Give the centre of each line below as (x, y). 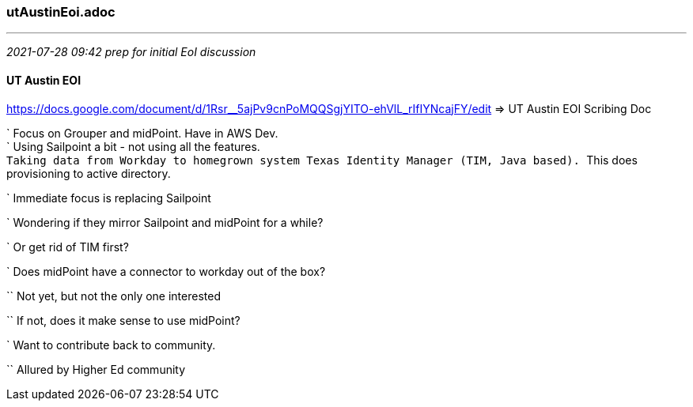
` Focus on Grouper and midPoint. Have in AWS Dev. (142, 133)
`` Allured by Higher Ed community (96, 369)
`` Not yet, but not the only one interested (114, 296)
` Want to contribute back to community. (111, 345)
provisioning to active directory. (89, 173)
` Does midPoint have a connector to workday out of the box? (166, 271)
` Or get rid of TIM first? (68, 247)
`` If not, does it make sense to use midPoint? (123, 320)
